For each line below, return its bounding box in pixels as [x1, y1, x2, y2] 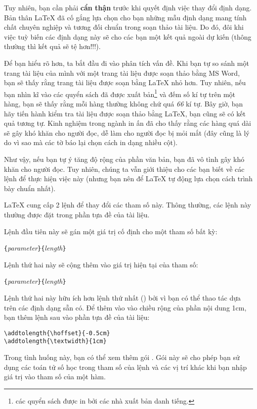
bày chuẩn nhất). [4, 183, 56, 193]
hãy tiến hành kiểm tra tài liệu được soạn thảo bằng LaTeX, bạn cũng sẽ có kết [4, 108, 246, 118]
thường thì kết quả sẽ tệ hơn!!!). [4, 41, 101, 51]
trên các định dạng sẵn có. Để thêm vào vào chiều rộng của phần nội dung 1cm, [4, 302, 247, 312]
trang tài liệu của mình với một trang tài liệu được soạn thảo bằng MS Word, [4, 67, 240, 78]
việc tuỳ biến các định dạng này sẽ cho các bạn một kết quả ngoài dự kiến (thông [4, 31, 252, 42]
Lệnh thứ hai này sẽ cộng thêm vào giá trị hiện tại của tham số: [4, 259, 198, 269]
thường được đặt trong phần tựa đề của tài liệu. [4, 209, 150, 219]
